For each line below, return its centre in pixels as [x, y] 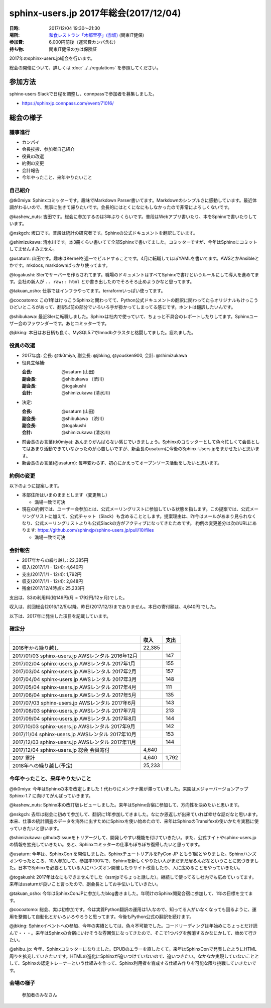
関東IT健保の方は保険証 [73, 49]
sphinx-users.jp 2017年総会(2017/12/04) [95, 13]
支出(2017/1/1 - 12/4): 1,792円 [52, 574]
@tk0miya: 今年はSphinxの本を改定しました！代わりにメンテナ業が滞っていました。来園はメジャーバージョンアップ [129, 788]
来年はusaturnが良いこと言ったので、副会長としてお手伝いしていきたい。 [85, 884]
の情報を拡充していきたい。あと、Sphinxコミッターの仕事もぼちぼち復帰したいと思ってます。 [106, 845]
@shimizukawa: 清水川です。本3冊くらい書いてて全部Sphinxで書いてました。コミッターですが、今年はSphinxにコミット [133, 242]
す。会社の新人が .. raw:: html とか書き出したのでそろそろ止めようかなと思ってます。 [102, 281]
